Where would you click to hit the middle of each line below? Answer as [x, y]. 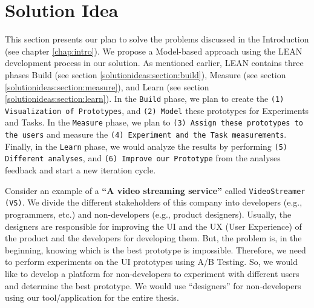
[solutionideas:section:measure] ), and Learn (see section [107, 86]
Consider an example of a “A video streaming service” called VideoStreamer [155, 190]
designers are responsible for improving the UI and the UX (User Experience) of [153, 226]
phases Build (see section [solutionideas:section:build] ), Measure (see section [146, 74]
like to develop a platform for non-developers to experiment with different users [152, 273]
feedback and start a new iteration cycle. [80, 170]
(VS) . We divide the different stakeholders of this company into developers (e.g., [154, 202]
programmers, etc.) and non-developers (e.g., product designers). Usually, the [148, 214]
